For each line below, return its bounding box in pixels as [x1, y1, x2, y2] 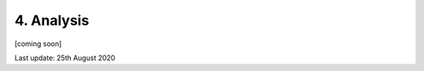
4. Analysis [14, 12, 90, 29]
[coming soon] [14, 39, 62, 48]
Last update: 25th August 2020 [14, 53, 115, 62]
